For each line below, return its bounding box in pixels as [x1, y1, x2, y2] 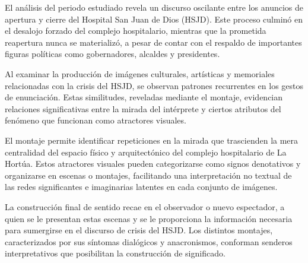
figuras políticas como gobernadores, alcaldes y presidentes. [5, 47, 220, 60]
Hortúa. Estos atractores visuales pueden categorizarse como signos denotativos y [5, 157, 301, 170]
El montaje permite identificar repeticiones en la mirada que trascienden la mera [5, 134, 299, 146]
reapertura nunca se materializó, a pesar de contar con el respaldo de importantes [5, 36, 302, 48]
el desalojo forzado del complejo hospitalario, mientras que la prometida [5, 24, 266, 37]
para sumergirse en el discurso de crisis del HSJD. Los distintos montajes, [5, 224, 273, 236]
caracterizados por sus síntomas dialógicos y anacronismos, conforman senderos [5, 235, 293, 248]
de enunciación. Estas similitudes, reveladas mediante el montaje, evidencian [5, 91, 283, 103]
